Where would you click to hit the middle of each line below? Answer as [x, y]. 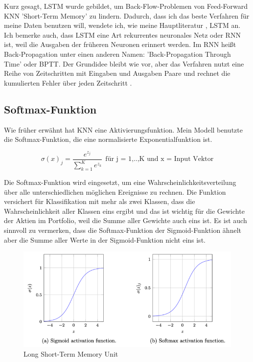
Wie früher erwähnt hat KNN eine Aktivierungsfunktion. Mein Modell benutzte [123, 129]
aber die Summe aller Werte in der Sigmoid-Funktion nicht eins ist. [105, 239]
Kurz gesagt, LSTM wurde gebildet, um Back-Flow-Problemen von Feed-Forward [126, 6]
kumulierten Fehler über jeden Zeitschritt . [68, 82]
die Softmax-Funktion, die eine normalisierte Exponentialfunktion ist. [108, 139]
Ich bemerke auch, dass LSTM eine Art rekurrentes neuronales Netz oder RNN [122, 34]
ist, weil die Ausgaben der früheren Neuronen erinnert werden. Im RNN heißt [120, 44]
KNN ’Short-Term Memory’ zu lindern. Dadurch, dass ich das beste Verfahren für [127, 15]
